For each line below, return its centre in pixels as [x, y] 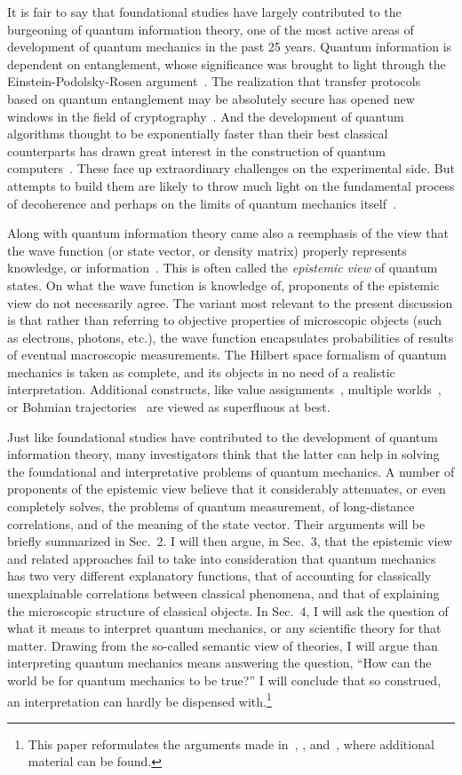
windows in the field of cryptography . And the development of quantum [206, 116]
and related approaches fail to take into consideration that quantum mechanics [222, 558]
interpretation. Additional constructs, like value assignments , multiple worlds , [224, 389]
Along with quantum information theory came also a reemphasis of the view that [228, 233]
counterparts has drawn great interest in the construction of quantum [197, 150]
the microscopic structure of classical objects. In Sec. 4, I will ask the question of [228, 610]
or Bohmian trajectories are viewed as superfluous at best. [169, 407]
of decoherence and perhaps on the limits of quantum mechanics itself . [202, 203]
